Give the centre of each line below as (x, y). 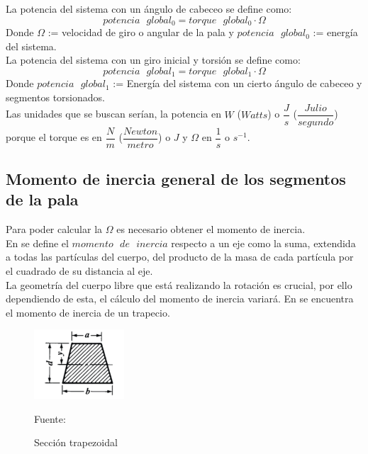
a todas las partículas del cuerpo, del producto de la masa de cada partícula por (180, 257)
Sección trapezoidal (76, 442)
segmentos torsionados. (55, 97)
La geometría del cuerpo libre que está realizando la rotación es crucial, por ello (179, 284)
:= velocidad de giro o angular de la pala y (141, 32)
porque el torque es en (54, 137)
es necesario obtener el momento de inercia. (211, 229)
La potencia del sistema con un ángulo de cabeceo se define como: (149, 8)
